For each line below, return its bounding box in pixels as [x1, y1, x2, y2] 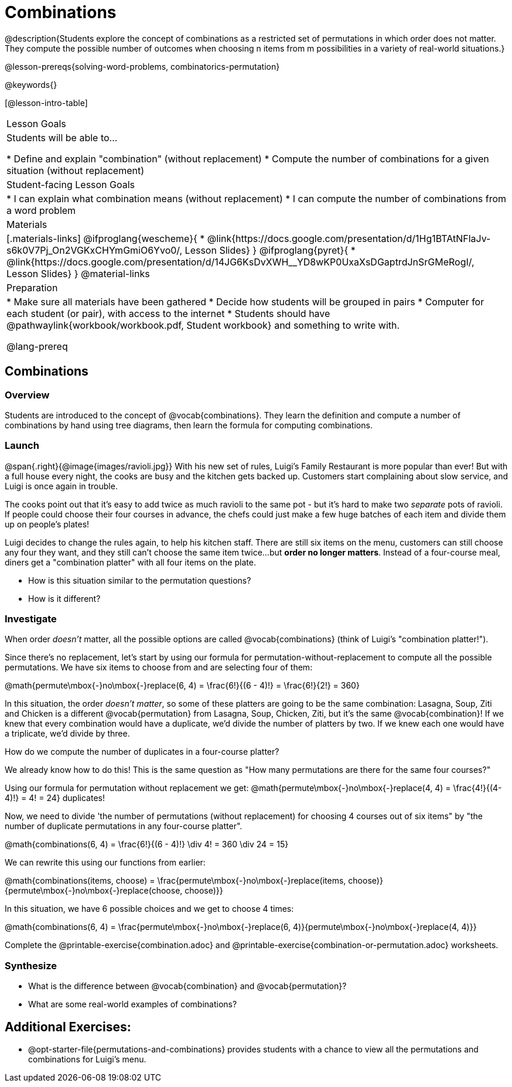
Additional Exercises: [5, 1019, 131, 1034]
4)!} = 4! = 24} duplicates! [5, 793, 105, 803]
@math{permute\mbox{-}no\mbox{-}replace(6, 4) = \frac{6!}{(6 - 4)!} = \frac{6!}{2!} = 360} [5, 680, 360, 691]
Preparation [6, 281, 58, 294]
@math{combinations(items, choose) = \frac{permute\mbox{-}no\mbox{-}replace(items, [5, 875, 346, 886]
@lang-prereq [6, 340, 68, 352]
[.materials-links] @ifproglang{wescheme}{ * [6, 232, 205, 244]
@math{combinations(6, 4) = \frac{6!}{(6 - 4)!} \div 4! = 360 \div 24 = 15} [5, 839, 289, 850]
